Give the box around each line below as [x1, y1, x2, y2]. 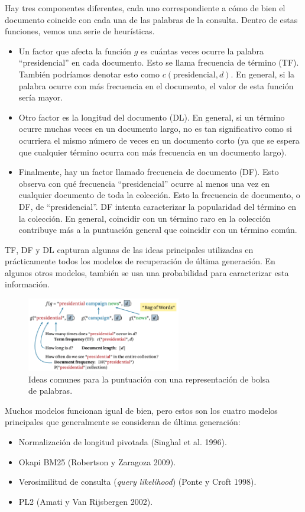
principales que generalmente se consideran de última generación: [5, 416, 241, 428]
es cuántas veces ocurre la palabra [141, 44, 264, 57]
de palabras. [28, 384, 73, 397]
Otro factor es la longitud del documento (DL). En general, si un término [18, 111, 285, 123]
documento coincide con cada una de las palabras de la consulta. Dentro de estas [5, 13, 298, 25]
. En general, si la [231, 67, 295, 80]
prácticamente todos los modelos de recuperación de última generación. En [5, 255, 275, 267]
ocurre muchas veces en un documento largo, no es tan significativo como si [18, 122, 292, 135]
